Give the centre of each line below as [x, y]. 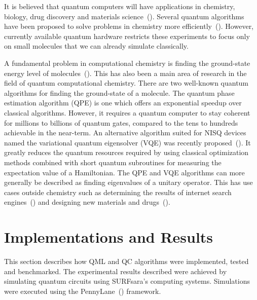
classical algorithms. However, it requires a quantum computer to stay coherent [127, 112]
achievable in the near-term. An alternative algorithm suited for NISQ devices [125, 133]
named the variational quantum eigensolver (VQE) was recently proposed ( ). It [127, 142]
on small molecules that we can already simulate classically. [96, 46]
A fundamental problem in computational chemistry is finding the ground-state [127, 63]
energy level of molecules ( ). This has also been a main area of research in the [125, 73]
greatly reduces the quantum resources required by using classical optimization [126, 152]
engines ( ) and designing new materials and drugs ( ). [87, 202]
